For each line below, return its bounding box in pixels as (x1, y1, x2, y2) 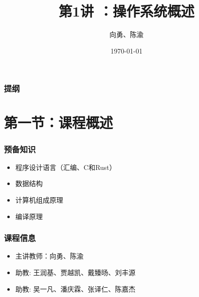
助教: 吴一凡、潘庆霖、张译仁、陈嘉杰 (15, 283, 136, 294)
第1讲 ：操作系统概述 (58, 1, 195, 21)
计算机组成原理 (15, 195, 63, 205)
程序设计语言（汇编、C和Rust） (15, 162, 116, 172)
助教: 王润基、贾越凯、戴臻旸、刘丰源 (15, 267, 136, 278)
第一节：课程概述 (4, 112, 113, 132)
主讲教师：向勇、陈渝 (15, 251, 84, 261)
